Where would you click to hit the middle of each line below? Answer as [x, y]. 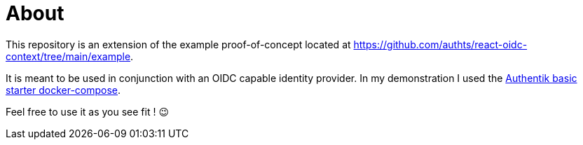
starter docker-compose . [63, 90]
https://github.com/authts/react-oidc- [440, 44]
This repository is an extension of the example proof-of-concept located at [178, 44]
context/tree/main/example [68, 56]
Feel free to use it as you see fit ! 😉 [87, 111]
